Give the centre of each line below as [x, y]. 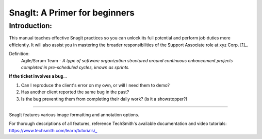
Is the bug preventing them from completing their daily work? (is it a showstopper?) [104, 99]
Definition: [19, 54]
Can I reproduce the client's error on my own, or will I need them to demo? [95, 85]
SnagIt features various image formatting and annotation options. [74, 115]
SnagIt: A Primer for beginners [72, 13]
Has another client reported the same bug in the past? [75, 92]
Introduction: [31, 26]
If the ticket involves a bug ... [38, 76]
